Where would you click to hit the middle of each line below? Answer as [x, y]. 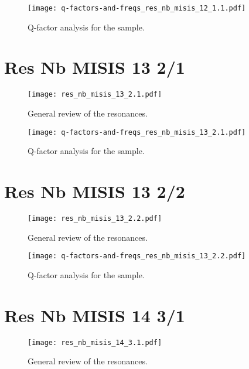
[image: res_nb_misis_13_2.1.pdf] [95, 95]
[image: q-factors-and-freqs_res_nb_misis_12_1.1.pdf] [137, 8]
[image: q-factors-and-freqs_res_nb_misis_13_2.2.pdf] [137, 256]
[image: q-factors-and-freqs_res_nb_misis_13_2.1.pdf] [137, 132]
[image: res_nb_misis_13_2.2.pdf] [95, 218]
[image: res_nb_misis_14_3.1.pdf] [95, 342]
